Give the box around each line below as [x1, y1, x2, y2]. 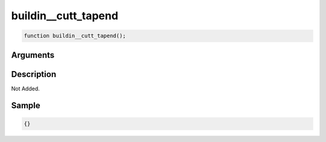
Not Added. [11, 85, 40, 92]
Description [11, 69, 57, 79]
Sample [11, 100, 40, 111]
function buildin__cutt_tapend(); [24, 32, 126, 39]
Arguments [11, 50, 55, 60]
